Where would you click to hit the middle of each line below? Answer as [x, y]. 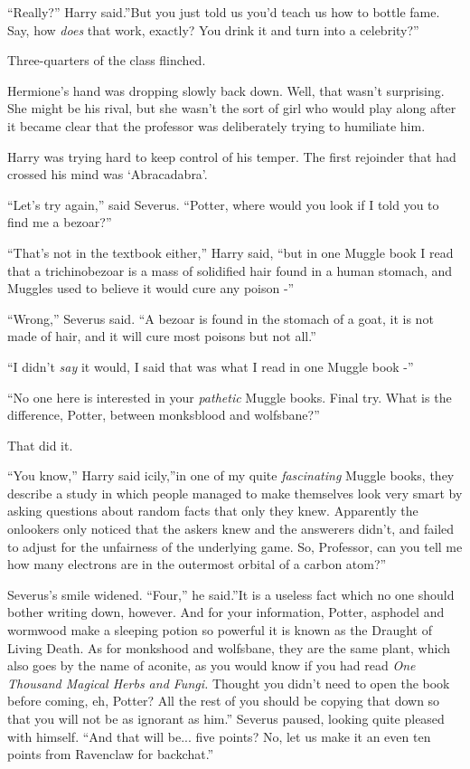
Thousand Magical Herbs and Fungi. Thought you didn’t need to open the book [229, 683]
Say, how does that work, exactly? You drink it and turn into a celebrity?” [213, 29]
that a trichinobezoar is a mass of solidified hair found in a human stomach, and [230, 270]
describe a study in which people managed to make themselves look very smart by [235, 493]
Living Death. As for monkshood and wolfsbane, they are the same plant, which [229, 647]
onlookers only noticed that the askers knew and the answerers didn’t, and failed [231, 529]
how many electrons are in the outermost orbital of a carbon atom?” [197, 564]
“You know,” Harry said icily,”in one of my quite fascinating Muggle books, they [231, 475]
